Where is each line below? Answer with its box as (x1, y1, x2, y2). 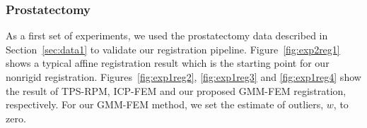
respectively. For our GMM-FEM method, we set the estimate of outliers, (6, 97, 324, 112)
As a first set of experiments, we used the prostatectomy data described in (6, 28, 328, 43)
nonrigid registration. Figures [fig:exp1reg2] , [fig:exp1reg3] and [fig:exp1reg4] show (6, 70, 361, 84)
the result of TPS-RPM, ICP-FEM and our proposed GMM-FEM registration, (6, 83, 346, 98)
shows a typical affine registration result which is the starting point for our (6, 56, 330, 70)
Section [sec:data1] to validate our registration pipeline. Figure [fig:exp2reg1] (6, 41, 340, 56)
